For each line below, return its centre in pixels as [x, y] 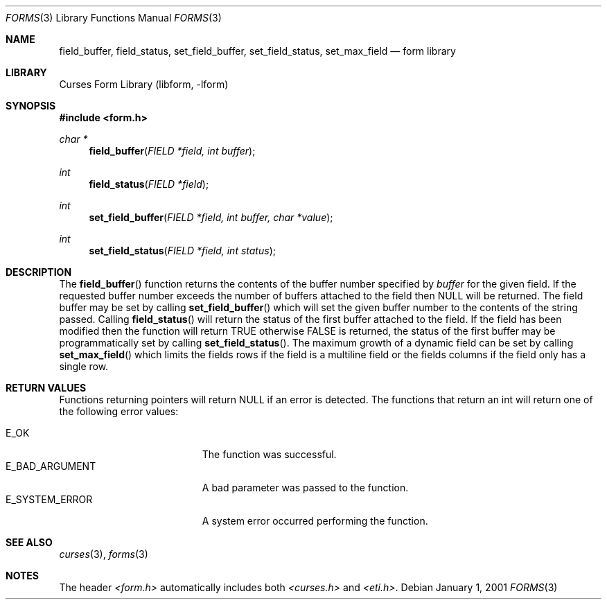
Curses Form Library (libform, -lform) [144, 84]
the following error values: [119, 411]
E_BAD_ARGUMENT [51, 466]
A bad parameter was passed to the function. [305, 488]
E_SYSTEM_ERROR [49, 499]
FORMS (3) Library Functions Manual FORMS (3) [114, 18]
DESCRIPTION [39, 272]
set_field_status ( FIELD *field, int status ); [182, 251]
